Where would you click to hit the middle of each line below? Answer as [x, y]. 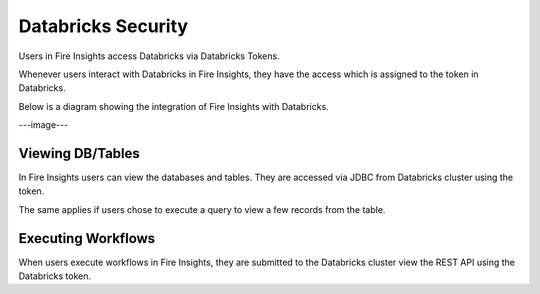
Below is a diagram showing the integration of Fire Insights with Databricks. [173, 106]
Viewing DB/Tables [79, 153]
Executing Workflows [87, 238]
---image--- [43, 125]
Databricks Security [103, 26]
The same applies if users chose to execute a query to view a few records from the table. [202, 209]
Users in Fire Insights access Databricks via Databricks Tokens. [149, 56]
